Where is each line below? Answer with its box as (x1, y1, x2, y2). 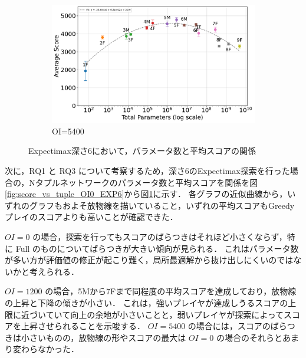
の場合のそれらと (216, 331, 283, 343)
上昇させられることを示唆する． (21, 320, 145, 332)
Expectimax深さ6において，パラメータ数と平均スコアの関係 (28, 144, 256, 157)
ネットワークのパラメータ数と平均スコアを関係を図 (60, 176, 258, 188)
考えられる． (29, 265, 79, 277)
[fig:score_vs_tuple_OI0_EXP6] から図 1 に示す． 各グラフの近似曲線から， (5, 188, 288, 200)
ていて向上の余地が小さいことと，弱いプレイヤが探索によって (45, 308, 284, 320)
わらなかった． (21, 343, 79, 355)
